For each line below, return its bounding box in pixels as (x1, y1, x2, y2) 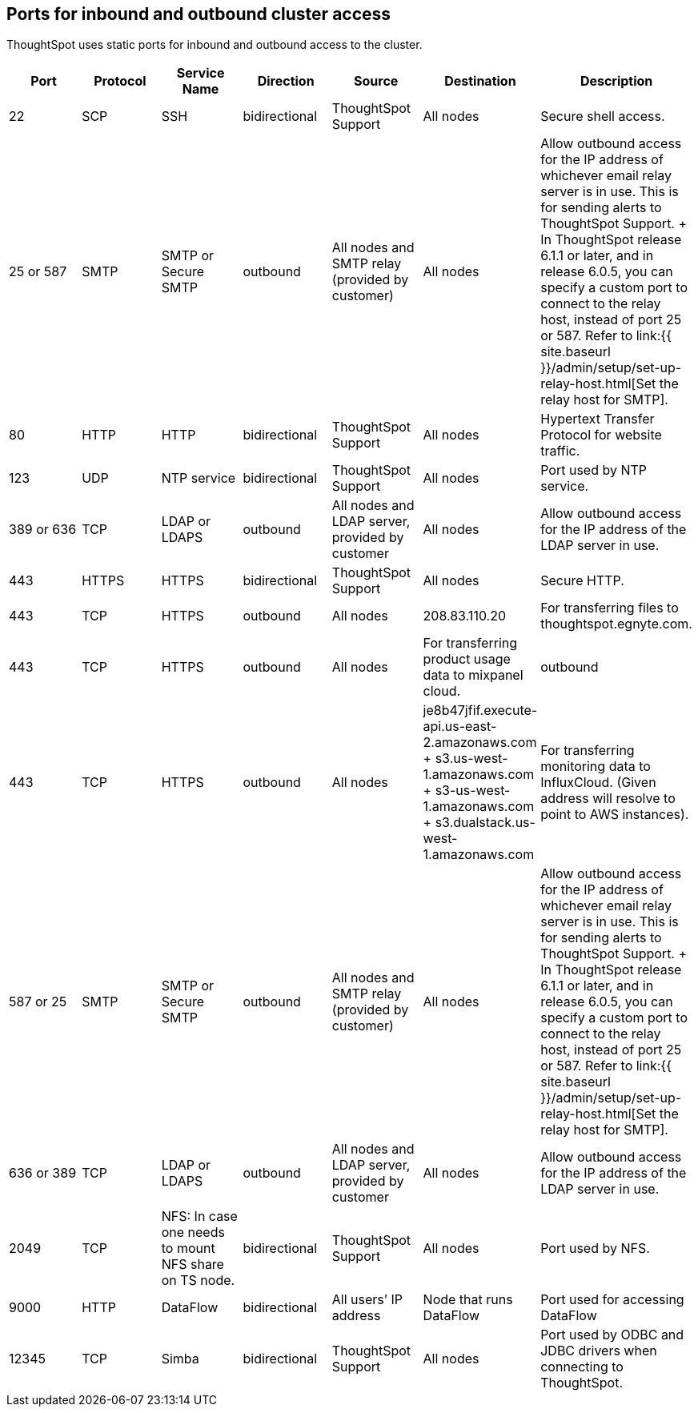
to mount (161, 1240, 215, 1257)
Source (354, 73, 399, 90)
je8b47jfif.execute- (423, 702, 538, 719)
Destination (444, 73, 516, 90)
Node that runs (423, 1291, 513, 1308)
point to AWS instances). (540, 806, 689, 823)
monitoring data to (540, 758, 651, 775)
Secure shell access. (540, 108, 665, 125)
